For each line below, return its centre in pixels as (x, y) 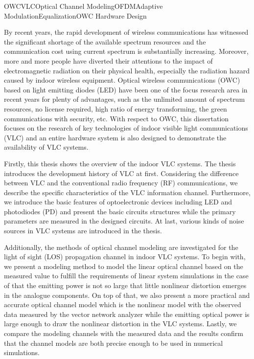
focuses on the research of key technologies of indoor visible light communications (126, 128)
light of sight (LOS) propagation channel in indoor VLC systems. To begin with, (125, 257)
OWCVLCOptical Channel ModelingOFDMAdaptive (83, 6)
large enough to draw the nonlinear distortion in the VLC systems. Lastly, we (120, 324)
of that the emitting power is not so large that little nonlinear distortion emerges (125, 285)
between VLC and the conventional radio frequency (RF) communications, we (121, 183)
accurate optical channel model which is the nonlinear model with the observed (123, 304)
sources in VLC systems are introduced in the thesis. (83, 231)
